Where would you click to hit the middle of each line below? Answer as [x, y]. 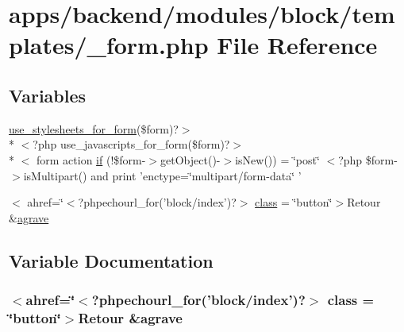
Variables [48, 95]
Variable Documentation [111, 260]
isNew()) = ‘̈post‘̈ [277, 159]
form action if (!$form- [91, 159]
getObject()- [190, 159]
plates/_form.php [109, 45]
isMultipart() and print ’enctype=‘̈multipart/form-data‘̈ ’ [162, 175]
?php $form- [368, 159]
